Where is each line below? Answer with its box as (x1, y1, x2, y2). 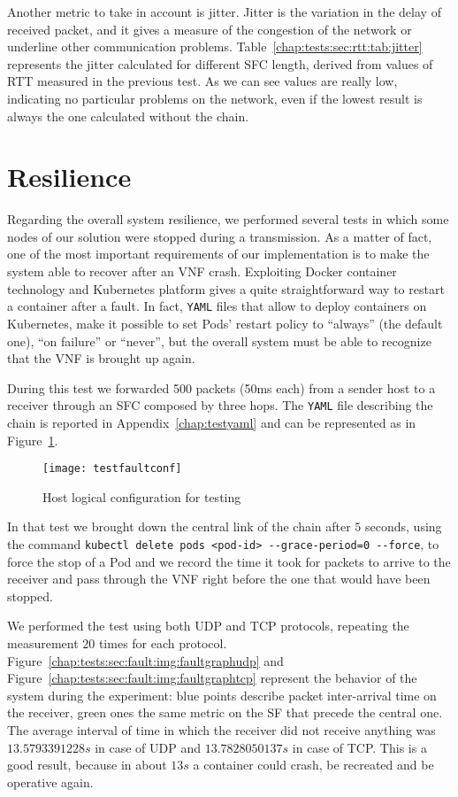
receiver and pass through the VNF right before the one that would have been (7, 569, 431, 588)
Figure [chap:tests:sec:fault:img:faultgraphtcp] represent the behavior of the (7, 669, 417, 687)
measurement (7, 634, 79, 652)
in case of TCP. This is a (292, 738, 427, 756)
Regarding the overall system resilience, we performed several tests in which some (7, 210, 449, 228)
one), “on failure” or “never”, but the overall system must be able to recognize (7, 331, 431, 350)
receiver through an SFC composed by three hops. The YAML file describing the (7, 396, 433, 414)
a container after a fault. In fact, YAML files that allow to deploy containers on (7, 297, 427, 315)
